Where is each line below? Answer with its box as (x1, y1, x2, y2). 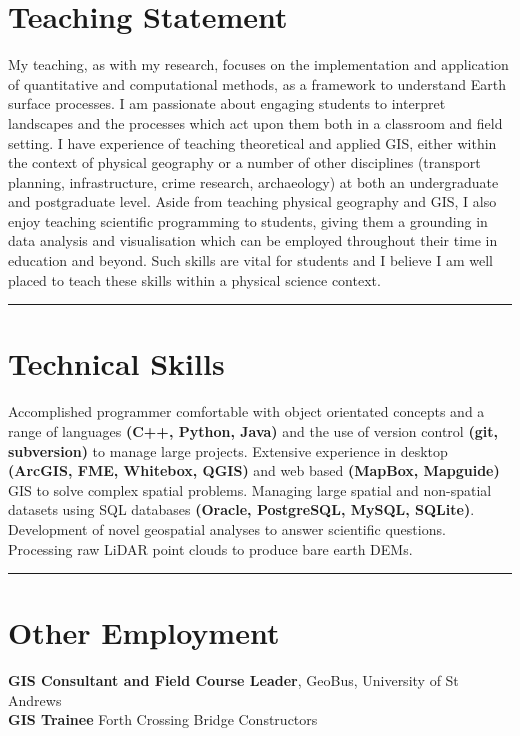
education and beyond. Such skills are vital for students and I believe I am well (8, 250, 493, 271)
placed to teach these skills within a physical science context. (8, 269, 381, 290)
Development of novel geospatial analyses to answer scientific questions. (8, 518, 446, 539)
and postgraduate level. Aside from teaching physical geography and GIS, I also (8, 191, 497, 212)
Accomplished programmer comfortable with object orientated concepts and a (8, 401, 485, 422)
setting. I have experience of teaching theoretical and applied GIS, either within (8, 132, 497, 153)
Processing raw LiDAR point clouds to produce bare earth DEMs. (8, 538, 413, 559)
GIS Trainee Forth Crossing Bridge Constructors (8, 709, 318, 730)
